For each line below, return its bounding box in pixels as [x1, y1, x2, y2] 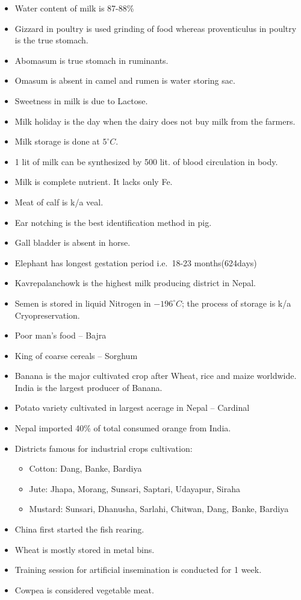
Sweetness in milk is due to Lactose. [14, 94, 148, 107]
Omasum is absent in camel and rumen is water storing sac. [14, 74, 235, 87]
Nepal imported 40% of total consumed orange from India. [14, 422, 231, 434]
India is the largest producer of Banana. [14, 381, 163, 393]
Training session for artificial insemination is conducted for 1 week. [14, 563, 262, 576]
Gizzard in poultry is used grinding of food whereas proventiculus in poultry [14, 22, 297, 34]
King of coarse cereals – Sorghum [14, 349, 138, 361]
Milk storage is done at [14, 135, 100, 148]
